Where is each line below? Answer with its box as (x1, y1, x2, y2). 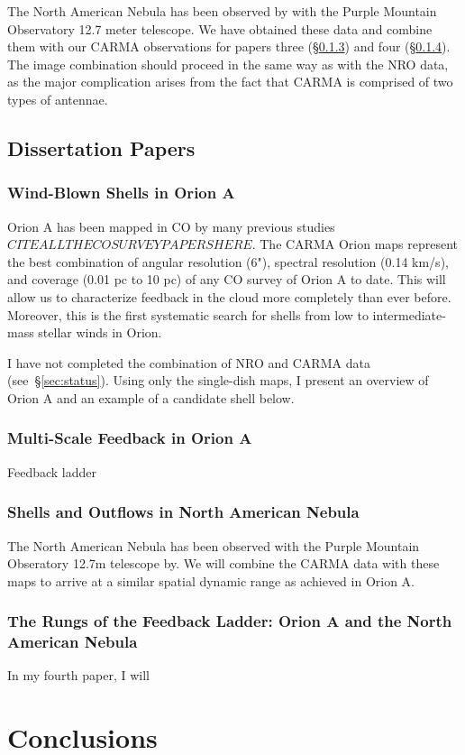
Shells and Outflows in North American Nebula (7, 501, 360, 523)
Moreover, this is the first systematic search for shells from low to (7, 305, 369, 324)
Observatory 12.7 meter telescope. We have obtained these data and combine (7, 19, 433, 38)
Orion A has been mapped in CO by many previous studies (7, 216, 335, 235)
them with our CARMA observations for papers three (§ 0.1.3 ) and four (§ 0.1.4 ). (7, 37, 451, 56)
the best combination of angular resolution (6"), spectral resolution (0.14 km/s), (7, 252, 449, 271)
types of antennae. (7, 89, 108, 108)
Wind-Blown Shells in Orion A (7, 181, 235, 204)
